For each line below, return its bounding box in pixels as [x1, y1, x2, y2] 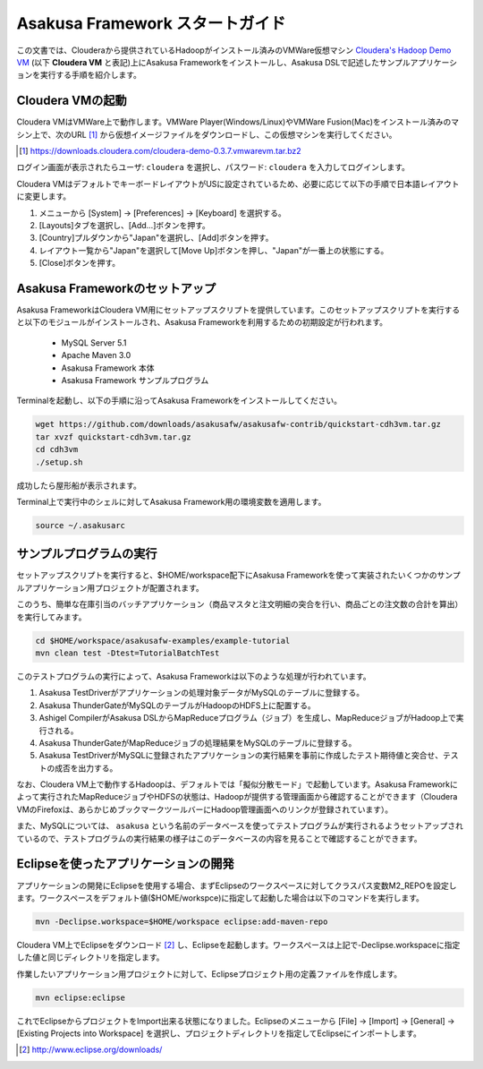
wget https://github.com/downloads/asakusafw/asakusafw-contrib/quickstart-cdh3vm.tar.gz [35, 419, 442, 430]
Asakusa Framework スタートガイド [16, 13, 286, 33]
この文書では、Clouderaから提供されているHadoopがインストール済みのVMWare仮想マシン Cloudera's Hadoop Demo [16, 45, 452, 56]
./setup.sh [35, 457, 83, 467]
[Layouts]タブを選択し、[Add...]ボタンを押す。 [38, 219, 210, 230]
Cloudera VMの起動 [16, 93, 127, 108]
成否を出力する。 [54, 762, 118, 774]
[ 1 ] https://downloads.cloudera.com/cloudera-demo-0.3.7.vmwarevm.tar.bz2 [19, 146, 301, 157]
